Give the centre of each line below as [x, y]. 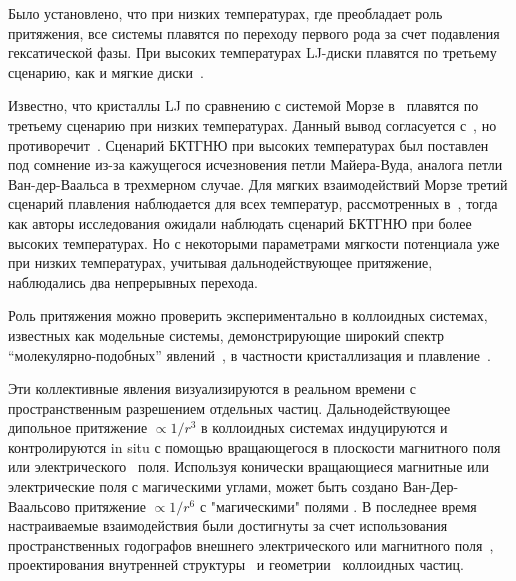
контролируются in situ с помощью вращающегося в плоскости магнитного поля [254, 446]
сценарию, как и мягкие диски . [106, 71]
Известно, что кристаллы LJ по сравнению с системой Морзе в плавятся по [243, 105]
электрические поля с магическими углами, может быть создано [203, 486]
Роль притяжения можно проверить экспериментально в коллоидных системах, [248, 315]
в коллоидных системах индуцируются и [324, 427]
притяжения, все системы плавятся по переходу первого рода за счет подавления [254, 32]
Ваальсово [39, 505]
